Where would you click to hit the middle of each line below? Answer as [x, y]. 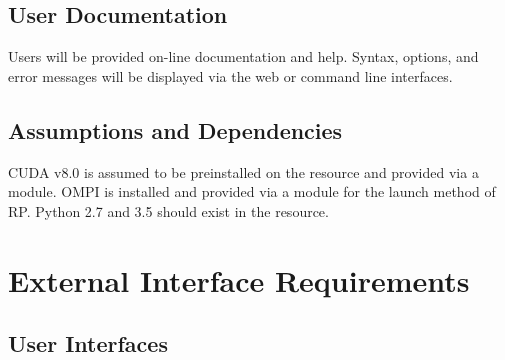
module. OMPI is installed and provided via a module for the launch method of [252, 191]
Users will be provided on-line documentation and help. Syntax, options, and [243, 56]
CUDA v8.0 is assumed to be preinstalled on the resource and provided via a [243, 171]
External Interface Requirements [239, 279]
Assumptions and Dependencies [175, 129]
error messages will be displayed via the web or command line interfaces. [230, 75]
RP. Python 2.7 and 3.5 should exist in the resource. [168, 210]
